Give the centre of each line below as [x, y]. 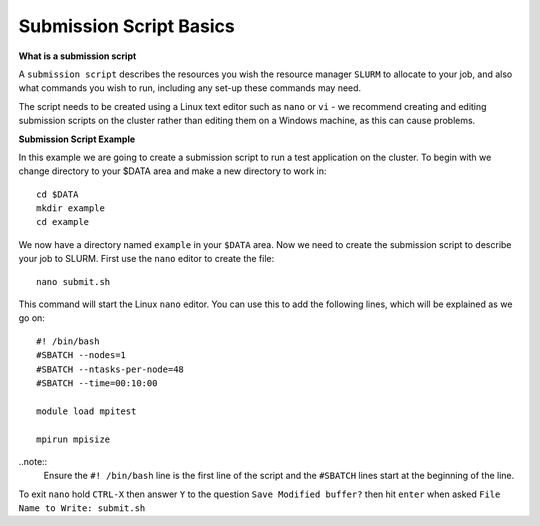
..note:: [33, 461]
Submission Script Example [77, 139]
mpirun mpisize [73, 439]
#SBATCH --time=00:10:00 [97, 383]
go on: [31, 318]
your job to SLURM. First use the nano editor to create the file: [146, 259]
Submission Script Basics [126, 26]
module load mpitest [86, 411]
